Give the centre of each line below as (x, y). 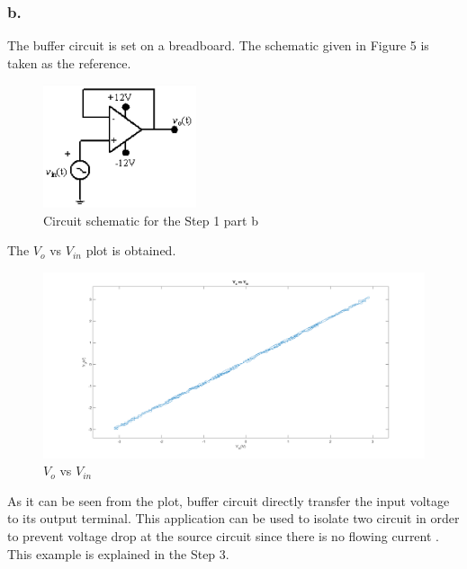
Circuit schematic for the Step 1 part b (151, 220)
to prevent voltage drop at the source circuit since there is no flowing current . (223, 535)
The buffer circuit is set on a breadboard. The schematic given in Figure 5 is (218, 45)
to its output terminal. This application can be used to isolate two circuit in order (233, 518)
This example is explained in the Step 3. (118, 553)
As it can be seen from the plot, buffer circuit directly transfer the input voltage (229, 500)
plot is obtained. (131, 250)
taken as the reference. (69, 62)
